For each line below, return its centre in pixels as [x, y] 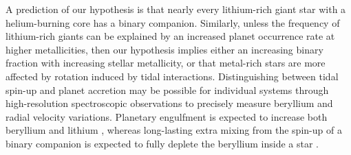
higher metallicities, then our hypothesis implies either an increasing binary [164, 49]
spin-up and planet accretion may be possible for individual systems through [167, 90]
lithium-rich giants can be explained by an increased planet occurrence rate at [170, 36]
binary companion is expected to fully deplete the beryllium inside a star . [162, 143]
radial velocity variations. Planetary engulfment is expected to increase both [167, 116]
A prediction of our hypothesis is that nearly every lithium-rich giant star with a [176, 9]
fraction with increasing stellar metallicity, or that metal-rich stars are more [166, 63]
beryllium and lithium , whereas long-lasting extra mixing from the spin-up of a [174, 130]
